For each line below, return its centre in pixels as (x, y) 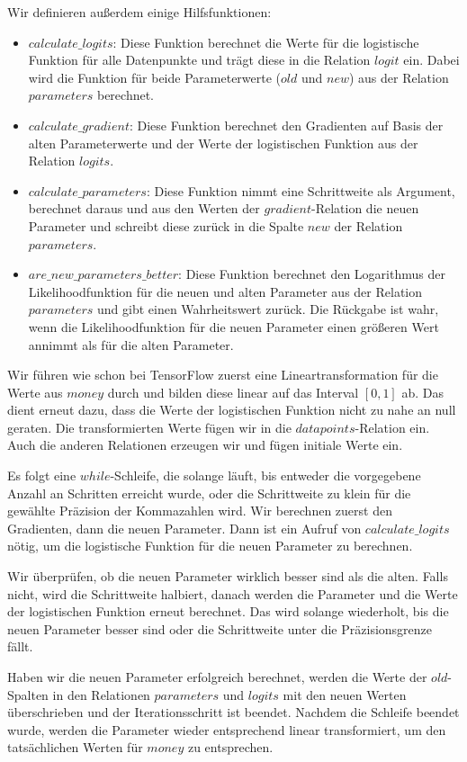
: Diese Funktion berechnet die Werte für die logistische (266, 42)
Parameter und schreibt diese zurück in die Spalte (166, 225)
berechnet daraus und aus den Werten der (144, 208)
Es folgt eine (42, 475)
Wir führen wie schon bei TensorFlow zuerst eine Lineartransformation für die (223, 375)
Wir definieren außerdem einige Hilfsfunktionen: (139, 12)
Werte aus (35, 392)
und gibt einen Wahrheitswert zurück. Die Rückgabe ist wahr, (268, 309)
